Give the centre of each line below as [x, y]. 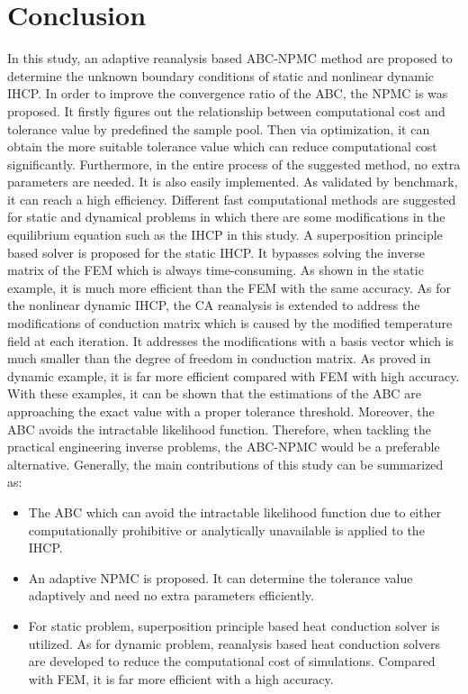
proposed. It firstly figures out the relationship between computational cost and [226, 110]
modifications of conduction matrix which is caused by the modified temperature [230, 323]
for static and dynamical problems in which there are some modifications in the [226, 217]
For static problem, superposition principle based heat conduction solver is [234, 625]
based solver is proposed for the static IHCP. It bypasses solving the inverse [216, 252]
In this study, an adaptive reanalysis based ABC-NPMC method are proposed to [230, 58]
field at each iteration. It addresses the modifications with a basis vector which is [231, 340]
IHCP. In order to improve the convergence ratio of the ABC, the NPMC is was [228, 93]
